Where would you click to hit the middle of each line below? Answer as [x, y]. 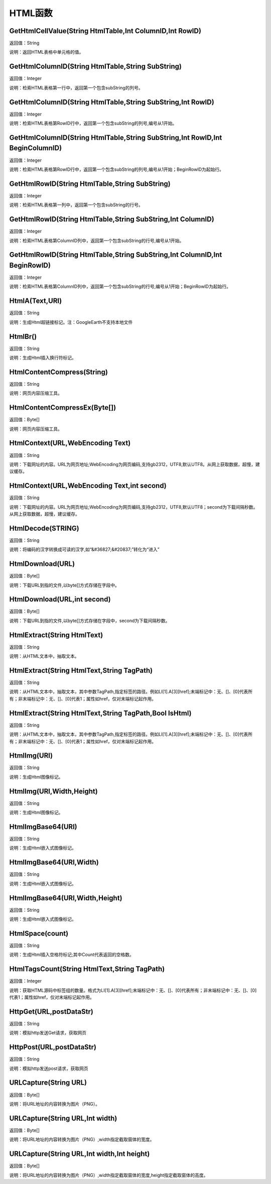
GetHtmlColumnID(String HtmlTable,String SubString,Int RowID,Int [116, 137]
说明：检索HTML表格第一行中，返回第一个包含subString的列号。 [76, 87]
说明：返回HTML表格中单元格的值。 [46, 52]
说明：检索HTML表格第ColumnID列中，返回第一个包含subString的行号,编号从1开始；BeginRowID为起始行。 [120, 287]
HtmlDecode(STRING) [44, 528]
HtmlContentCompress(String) [58, 372]
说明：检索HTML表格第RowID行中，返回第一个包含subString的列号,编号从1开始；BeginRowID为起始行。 [117, 169]
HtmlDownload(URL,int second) [60, 599]
